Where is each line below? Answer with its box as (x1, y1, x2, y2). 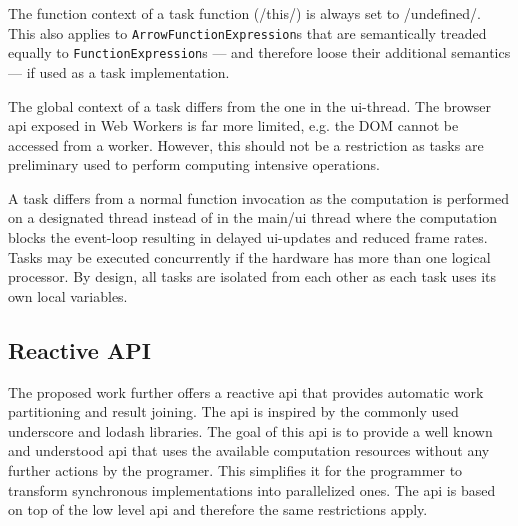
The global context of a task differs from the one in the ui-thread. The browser (8, 95, 492, 116)
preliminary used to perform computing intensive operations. (8, 154, 380, 175)
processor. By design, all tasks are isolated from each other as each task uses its (8, 266, 497, 287)
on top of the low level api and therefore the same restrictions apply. (8, 499, 428, 520)
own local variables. (8, 285, 128, 306)
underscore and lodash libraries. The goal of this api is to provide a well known (8, 420, 493, 441)
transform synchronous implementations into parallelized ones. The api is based (8, 479, 496, 500)
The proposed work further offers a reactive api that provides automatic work (8, 381, 484, 402)
